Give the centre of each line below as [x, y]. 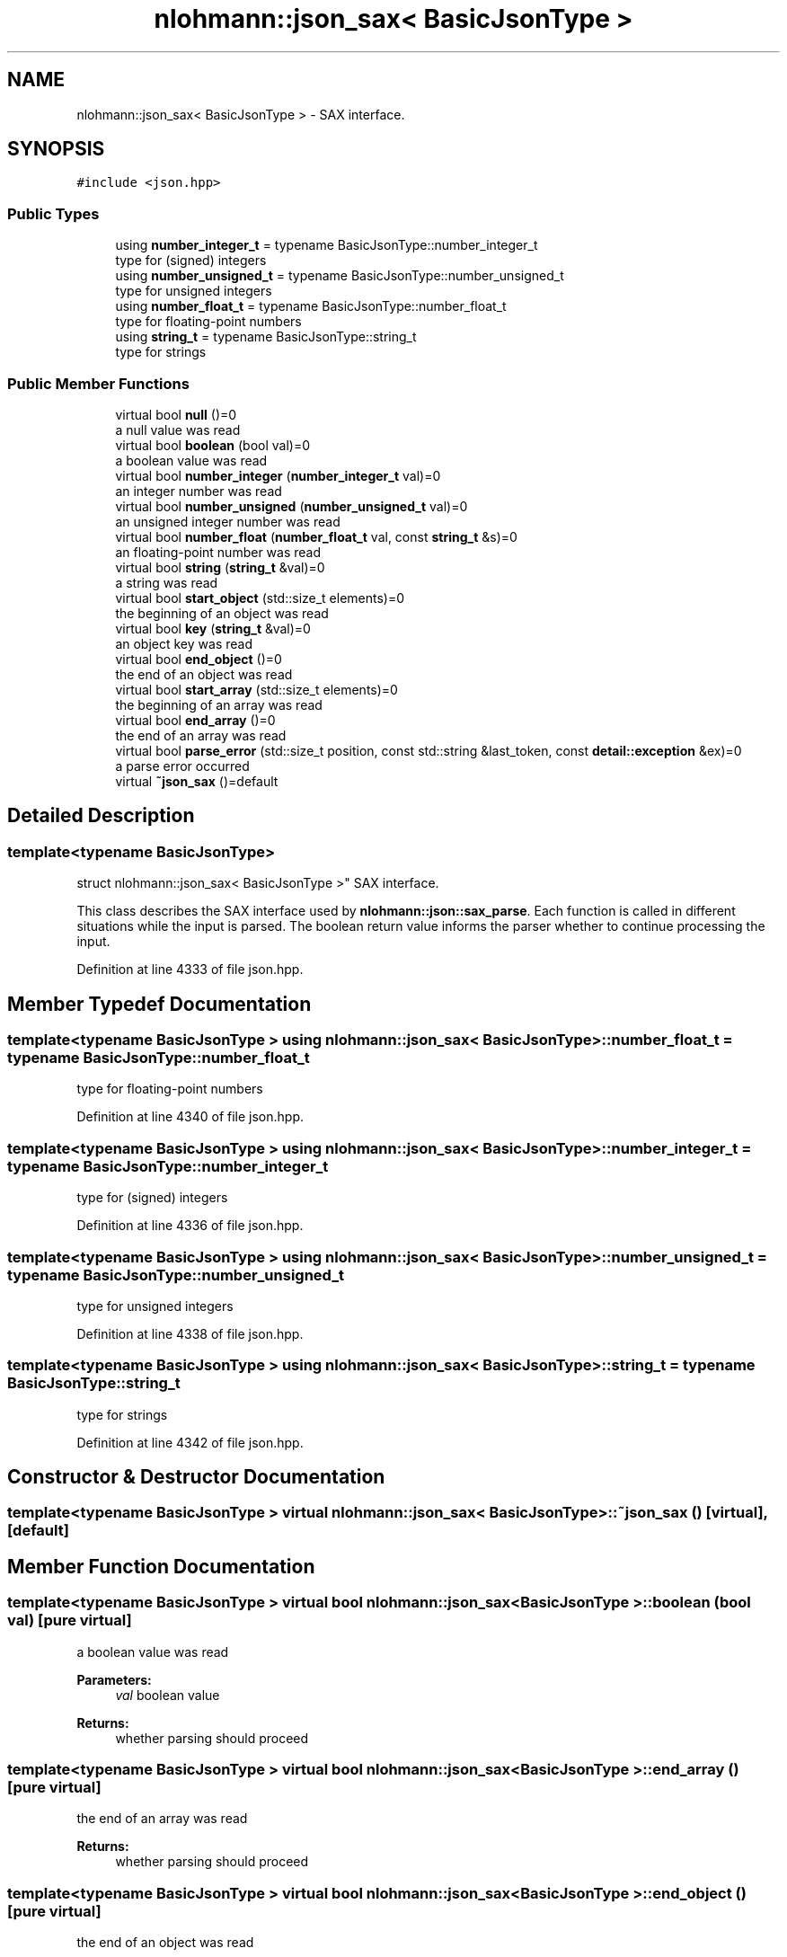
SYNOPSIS [56, 149]
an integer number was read [199, 491]
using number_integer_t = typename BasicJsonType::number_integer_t [327, 245]
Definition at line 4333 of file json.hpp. [190, 970]
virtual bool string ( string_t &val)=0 [220, 567]
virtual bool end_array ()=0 [195, 720]
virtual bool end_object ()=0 [199, 659]
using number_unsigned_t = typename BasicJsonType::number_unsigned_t [340, 276]
